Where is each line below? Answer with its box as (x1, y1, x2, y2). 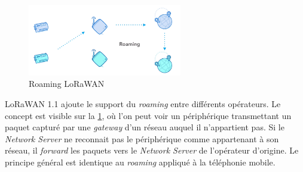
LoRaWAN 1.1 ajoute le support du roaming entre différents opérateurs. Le (5, 98, 281, 110)
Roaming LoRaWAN (29, 77, 105, 90)
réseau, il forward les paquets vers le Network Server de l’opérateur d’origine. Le (5, 144, 299, 157)
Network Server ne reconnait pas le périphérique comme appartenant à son (5, 132, 279, 145)
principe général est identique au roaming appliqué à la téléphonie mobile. (5, 156, 276, 168)
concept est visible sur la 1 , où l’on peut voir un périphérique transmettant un (5, 109, 292, 121)
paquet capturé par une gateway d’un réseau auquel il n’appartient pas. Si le (5, 121, 284, 133)
